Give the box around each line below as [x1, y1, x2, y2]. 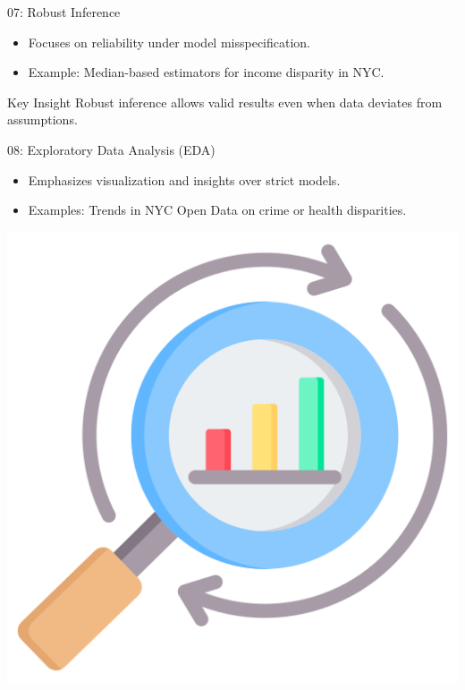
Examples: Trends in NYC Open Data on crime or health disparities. [28, 200, 407, 219]
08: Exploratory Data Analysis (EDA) [7, 140, 216, 158]
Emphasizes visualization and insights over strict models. [28, 170, 341, 189]
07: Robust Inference [7, 3, 121, 21]
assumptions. [7, 110, 78, 129]
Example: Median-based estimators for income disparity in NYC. [28, 63, 385, 81]
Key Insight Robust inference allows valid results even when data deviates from [7, 92, 443, 111]
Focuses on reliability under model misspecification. [28, 32, 311, 51]
